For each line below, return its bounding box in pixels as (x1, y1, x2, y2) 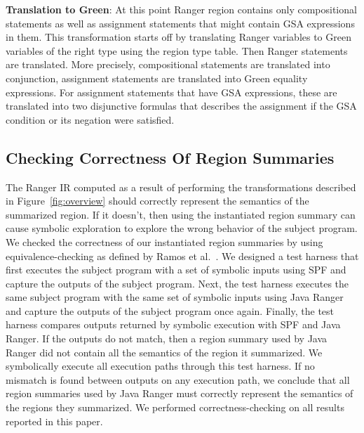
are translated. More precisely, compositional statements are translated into (6, 57, 330, 72)
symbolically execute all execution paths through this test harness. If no (6, 358, 315, 373)
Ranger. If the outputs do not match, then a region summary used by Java (6, 331, 328, 346)
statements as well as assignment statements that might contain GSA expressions (6, 15, 355, 30)
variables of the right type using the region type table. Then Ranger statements (6, 43, 348, 58)
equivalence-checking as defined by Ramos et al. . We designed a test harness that (6, 248, 359, 263)
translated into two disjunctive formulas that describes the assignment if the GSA (6, 98, 357, 113)
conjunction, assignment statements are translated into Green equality (6, 70, 308, 85)
